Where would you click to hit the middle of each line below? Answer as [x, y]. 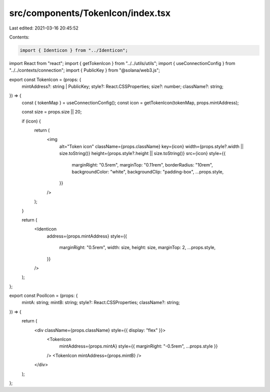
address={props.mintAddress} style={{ [87, 236]
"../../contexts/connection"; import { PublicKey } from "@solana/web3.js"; [84, 70]
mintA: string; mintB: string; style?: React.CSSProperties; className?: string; [101, 302]
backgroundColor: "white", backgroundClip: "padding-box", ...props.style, [148, 171]
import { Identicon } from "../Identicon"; [74, 50]
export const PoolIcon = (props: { [43, 295]
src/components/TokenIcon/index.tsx [90, 13]
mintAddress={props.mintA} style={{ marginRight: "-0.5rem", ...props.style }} [138, 346]
